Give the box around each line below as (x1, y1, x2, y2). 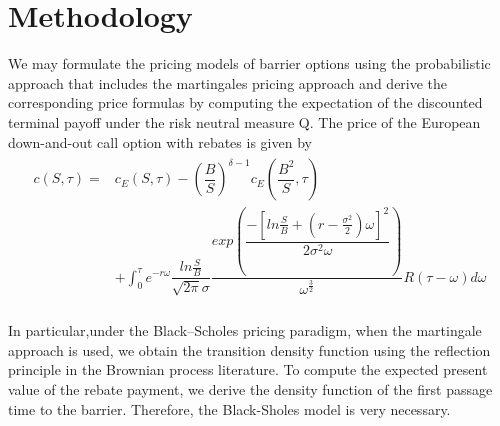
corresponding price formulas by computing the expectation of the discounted (8, 92, 483, 113)
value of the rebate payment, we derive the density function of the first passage (8, 378, 493, 399)
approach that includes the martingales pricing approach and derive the (8, 72, 448, 93)
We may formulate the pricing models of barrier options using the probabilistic (8, 53, 491, 74)
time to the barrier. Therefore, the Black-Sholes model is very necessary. (8, 398, 451, 419)
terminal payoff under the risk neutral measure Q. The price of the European (8, 111, 481, 132)
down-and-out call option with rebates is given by (8, 131, 312, 152)
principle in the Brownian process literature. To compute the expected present (8, 359, 488, 380)
